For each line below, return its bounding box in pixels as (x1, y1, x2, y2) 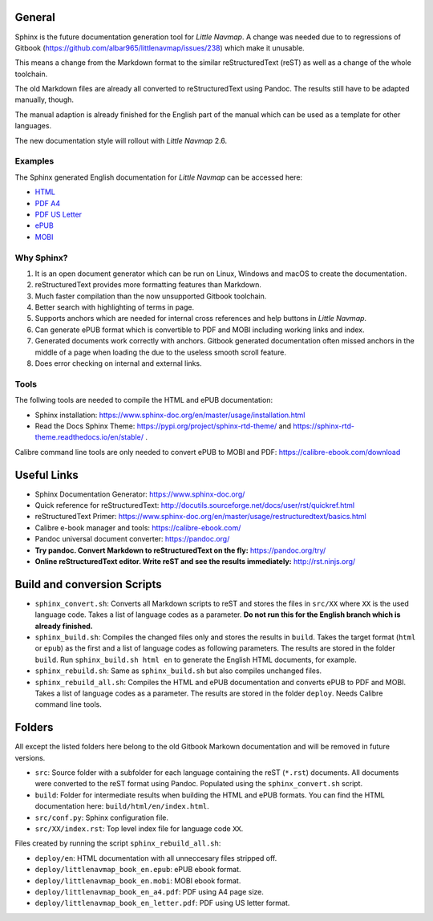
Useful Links (14, 468, 79, 481)
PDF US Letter (34, 209, 83, 219)
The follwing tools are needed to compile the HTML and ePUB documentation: (14, 396, 273, 405)
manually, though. (14, 95, 75, 104)
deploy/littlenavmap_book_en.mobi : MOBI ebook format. (34, 875, 241, 886)
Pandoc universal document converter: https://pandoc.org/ (34, 534, 230, 544)
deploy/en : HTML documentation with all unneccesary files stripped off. (34, 853, 277, 862)
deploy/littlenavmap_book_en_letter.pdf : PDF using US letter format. (34, 899, 290, 908)
